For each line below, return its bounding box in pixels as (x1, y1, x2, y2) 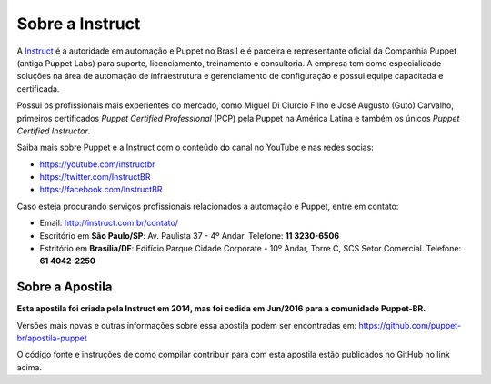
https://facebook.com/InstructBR (39, 184, 163, 195)
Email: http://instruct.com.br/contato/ (39, 218, 179, 229)
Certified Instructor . (16, 125, 91, 136)
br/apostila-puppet (16, 332, 88, 344)
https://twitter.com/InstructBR (39, 172, 151, 182)
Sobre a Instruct (16, 14, 141, 34)
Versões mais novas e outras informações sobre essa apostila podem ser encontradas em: (16, 320, 357, 330)
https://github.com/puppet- (358, 320, 462, 330)
